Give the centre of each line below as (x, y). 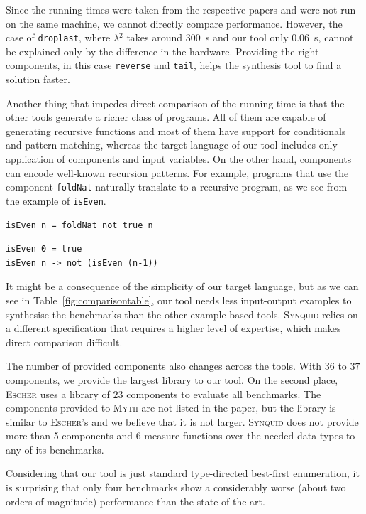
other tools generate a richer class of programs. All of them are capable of (166, 117)
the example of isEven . (56, 200)
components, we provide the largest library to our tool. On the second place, (172, 379)
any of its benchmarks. (55, 449)
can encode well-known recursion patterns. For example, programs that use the (177, 172)
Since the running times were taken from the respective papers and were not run (181, 9)
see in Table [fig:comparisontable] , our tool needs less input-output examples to (179, 300)
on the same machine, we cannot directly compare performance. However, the (174, 23)
